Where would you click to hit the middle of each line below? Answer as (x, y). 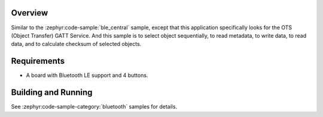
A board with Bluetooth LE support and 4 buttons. (87, 75)
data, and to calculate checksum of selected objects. (76, 44)
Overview (30, 13)
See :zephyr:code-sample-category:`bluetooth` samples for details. (94, 107)
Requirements (38, 61)
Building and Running (52, 93)
